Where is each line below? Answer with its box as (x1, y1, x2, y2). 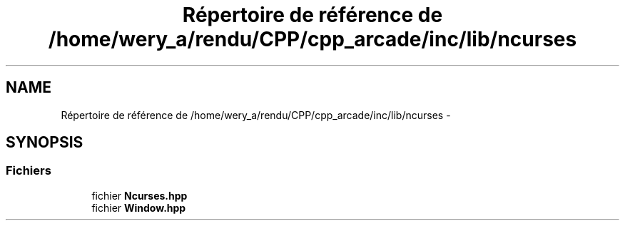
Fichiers (6, 163, 51, 178)
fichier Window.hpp (91, 201, 186, 214)
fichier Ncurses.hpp (91, 189, 188, 202)
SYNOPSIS (6, 133, 83, 152)
